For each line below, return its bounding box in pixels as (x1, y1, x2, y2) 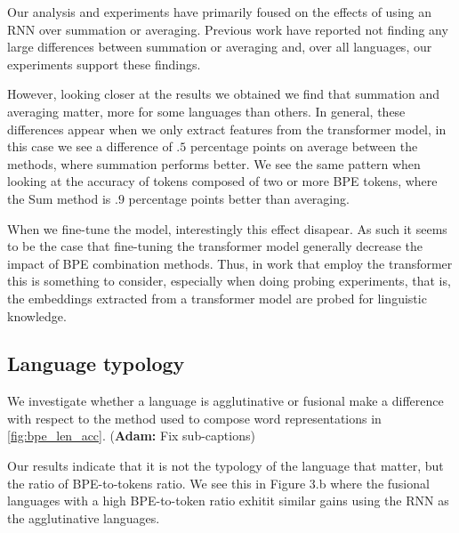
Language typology (7, 350, 185, 377)
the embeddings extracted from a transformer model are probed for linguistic (7, 288, 427, 307)
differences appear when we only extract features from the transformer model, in (7, 119, 447, 138)
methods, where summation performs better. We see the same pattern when (7, 154, 421, 173)
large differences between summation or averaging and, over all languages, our (7, 37, 432, 56)
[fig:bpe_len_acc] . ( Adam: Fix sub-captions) (7, 426, 255, 445)
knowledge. (7, 306, 67, 325)
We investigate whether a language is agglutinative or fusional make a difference (7, 392, 444, 410)
